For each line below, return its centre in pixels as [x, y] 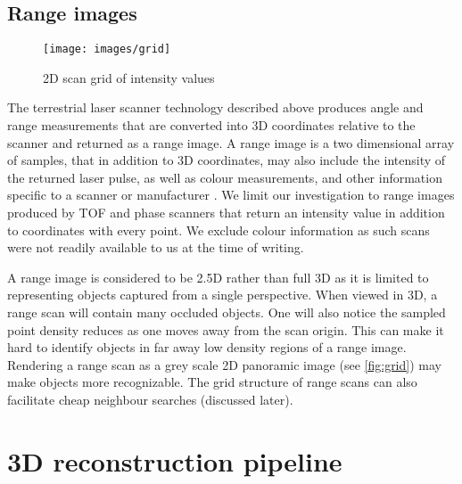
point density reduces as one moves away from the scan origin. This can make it [226, 329]
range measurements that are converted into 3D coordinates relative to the [211, 125]
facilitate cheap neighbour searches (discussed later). [150, 399]
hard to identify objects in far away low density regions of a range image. [207, 347]
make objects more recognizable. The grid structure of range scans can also [212, 382]
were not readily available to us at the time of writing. [156, 247]
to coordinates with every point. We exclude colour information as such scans [219, 230]
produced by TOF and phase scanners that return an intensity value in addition [226, 213]
